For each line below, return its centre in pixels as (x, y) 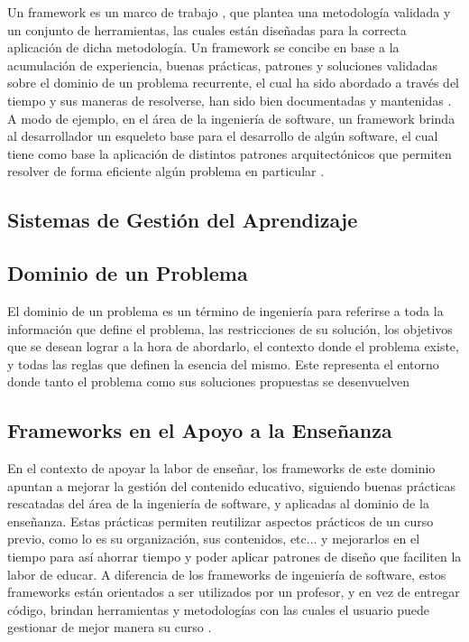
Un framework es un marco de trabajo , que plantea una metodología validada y (229, 12)
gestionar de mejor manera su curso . (110, 627)
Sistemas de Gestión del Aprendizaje (183, 220)
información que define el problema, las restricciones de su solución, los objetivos (230, 328)
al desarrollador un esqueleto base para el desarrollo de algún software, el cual (223, 136)
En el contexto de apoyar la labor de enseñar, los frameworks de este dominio (221, 468)
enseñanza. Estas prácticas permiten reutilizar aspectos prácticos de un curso (221, 521)
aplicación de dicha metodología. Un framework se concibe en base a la (203, 47)
